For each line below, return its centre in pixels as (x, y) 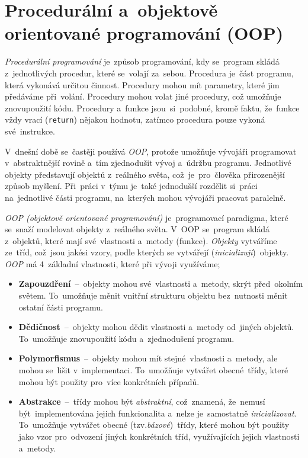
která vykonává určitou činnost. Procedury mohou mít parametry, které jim (142, 84)
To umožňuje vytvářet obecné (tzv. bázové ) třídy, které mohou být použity (154, 425)
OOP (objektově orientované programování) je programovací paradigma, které (147, 217)
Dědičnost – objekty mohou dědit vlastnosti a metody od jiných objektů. (156, 327)
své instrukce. (30, 131)
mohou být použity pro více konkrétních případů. (109, 381)
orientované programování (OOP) (144, 33)
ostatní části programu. (61, 307)
